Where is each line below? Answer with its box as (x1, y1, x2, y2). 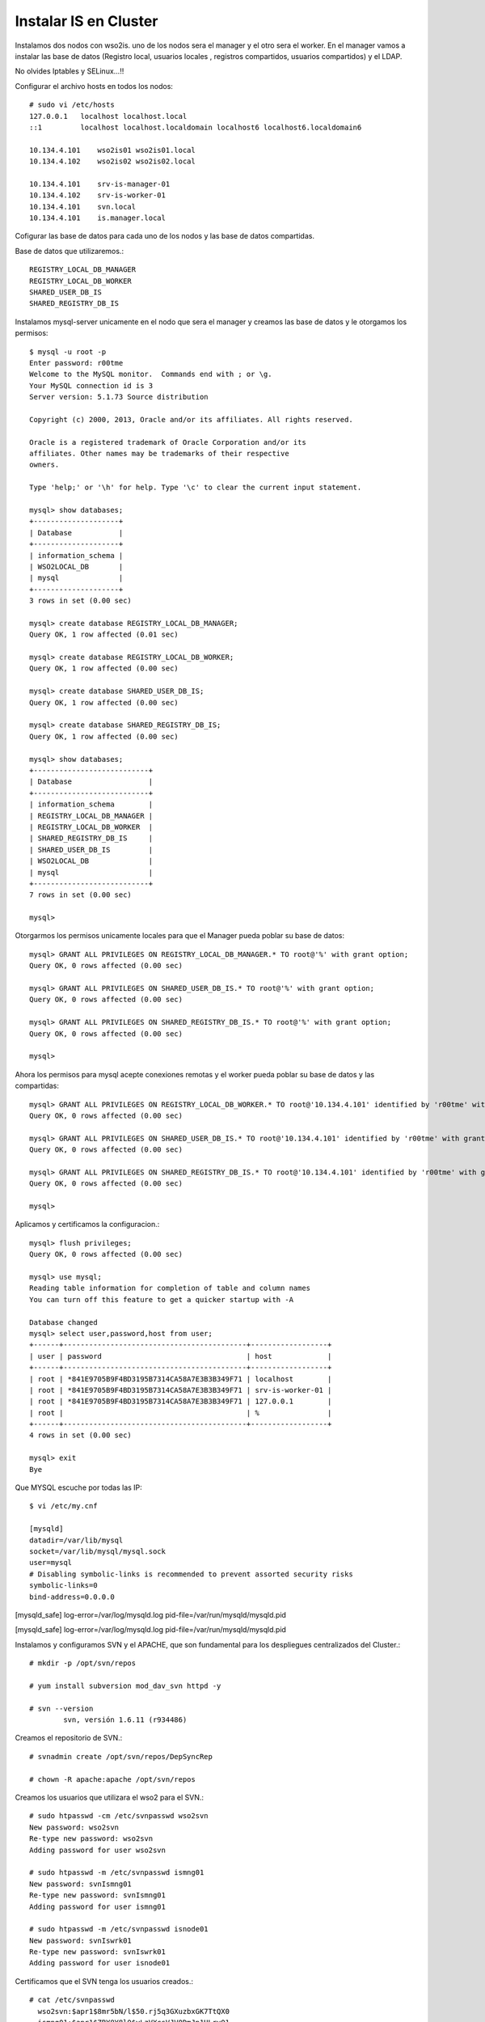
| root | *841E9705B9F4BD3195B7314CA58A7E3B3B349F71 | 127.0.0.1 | (29, 1397, 332, 1407)
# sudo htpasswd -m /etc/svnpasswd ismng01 (29, 1868, 205, 1877)
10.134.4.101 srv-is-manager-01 (29, 179, 171, 188)
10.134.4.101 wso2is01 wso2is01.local (29, 146, 196, 154)
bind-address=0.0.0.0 (29, 1592, 115, 1601)
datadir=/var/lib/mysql (29, 1535, 124, 1545)
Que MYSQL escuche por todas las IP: (15, 1483, 143, 1492)
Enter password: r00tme (29, 358, 124, 367)
